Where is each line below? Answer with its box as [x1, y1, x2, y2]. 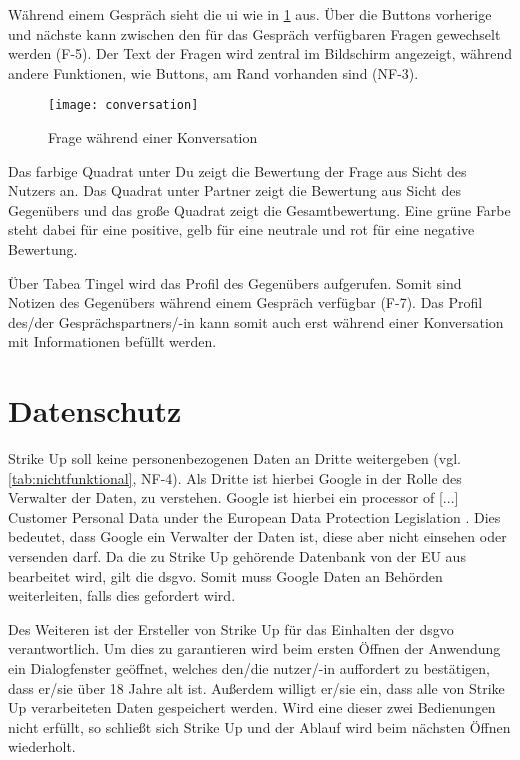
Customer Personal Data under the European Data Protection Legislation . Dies [8, 506, 501, 527]
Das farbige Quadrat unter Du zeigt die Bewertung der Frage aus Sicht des [8, 160, 467, 181]
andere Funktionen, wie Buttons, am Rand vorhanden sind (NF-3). [8, 62, 419, 83]
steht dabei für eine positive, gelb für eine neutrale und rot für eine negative [8, 219, 475, 240]
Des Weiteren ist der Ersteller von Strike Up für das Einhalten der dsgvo [8, 618, 454, 639]
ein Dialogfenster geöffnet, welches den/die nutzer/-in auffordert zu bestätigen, [8, 658, 491, 679]
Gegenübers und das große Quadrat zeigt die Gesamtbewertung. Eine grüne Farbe [8, 199, 511, 220]
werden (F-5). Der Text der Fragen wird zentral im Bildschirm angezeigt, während [8, 43, 512, 64]
